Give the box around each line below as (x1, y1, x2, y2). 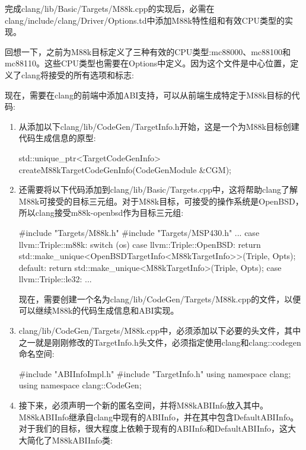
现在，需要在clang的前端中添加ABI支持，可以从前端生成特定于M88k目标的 (5, 88, 292, 101)
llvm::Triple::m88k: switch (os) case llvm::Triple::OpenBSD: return (18, 238, 261, 250)
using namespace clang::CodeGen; (18, 379, 142, 391)
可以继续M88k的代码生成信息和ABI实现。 (18, 304, 179, 317)
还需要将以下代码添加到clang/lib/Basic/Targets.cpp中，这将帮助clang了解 (18, 183, 298, 196)
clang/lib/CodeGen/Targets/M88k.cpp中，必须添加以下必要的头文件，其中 (18, 324, 301, 337)
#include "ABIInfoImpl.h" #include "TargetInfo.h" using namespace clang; (18, 367, 291, 379)
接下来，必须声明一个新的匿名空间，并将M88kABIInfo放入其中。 (18, 399, 269, 411)
